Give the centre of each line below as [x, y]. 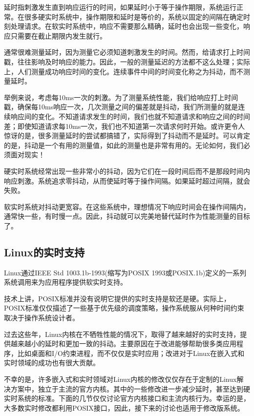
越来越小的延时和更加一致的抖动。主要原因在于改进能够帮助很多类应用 [123, 343]
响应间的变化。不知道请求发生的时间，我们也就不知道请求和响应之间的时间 [130, 116]
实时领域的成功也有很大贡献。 [52, 363]
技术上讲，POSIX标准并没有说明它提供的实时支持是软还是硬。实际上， [117, 298]
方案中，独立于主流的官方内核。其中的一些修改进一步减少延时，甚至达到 [127, 388]
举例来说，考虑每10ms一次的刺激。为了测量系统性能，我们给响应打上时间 [121, 97]
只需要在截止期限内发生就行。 [58, 35]
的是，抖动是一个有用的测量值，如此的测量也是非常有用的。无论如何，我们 [124, 145]
